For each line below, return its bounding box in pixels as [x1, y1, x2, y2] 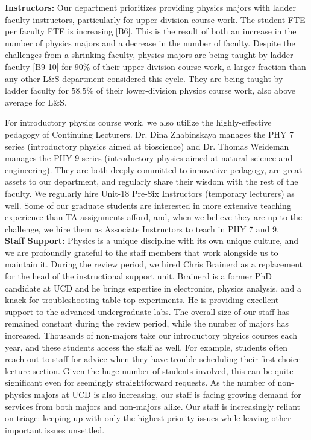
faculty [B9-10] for [5, 60, 72, 72]
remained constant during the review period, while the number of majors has [5, 317, 289, 330]
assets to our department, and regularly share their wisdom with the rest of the [5, 175, 298, 188]
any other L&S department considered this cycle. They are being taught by [5, 72, 283, 84]
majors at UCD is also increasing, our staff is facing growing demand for [34, 388, 301, 400]
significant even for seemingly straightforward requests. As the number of [5, 376, 275, 389]
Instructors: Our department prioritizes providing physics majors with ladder [5, 1, 296, 13]
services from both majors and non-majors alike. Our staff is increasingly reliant [5, 400, 301, 412]
